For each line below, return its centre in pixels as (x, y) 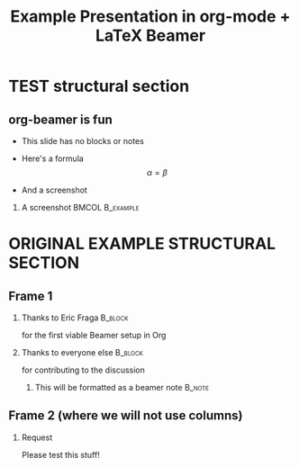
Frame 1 (31, 296)
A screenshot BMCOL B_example (80, 207)
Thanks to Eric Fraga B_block (75, 318)
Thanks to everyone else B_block (82, 352)
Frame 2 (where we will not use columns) (126, 416)
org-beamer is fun (61, 119)
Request (37, 437)
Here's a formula (53, 158)
